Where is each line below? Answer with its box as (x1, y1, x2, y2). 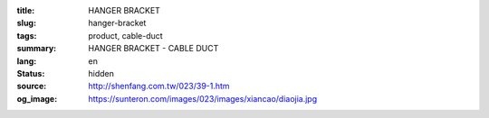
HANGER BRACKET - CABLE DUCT (88, 43, 219, 54)
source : (16, 81, 47, 92)
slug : (16, 18, 36, 29)
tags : (16, 30, 37, 41)
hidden (88, 68, 115, 78)
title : (16, 5, 35, 15)
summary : (16, 43, 57, 54)
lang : (16, 55, 37, 67)
